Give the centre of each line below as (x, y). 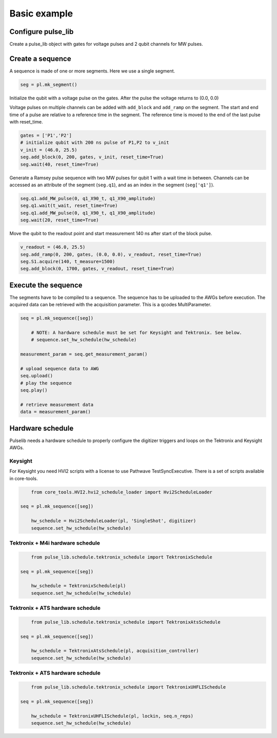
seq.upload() (37, 376)
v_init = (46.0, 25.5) (49, 150)
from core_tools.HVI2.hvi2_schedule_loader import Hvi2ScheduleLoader (122, 492)
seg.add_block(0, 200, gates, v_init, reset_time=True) (92, 157)
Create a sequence (40, 58)
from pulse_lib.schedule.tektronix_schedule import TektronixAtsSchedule (126, 622)
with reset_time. (26, 122)
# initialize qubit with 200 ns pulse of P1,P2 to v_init (95, 143)
